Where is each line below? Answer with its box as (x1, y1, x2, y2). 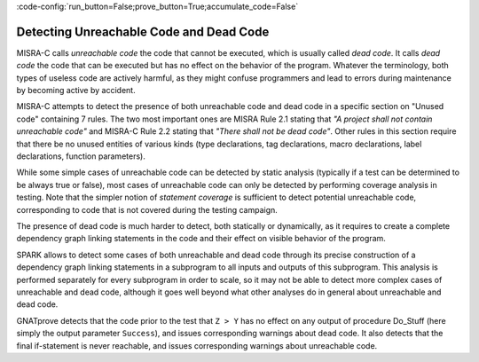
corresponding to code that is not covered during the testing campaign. (16, 204, 279, 215)
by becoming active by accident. (16, 85, 137, 96)
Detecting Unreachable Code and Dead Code (16, 24, 270, 39)
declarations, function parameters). (16, 151, 145, 161)
